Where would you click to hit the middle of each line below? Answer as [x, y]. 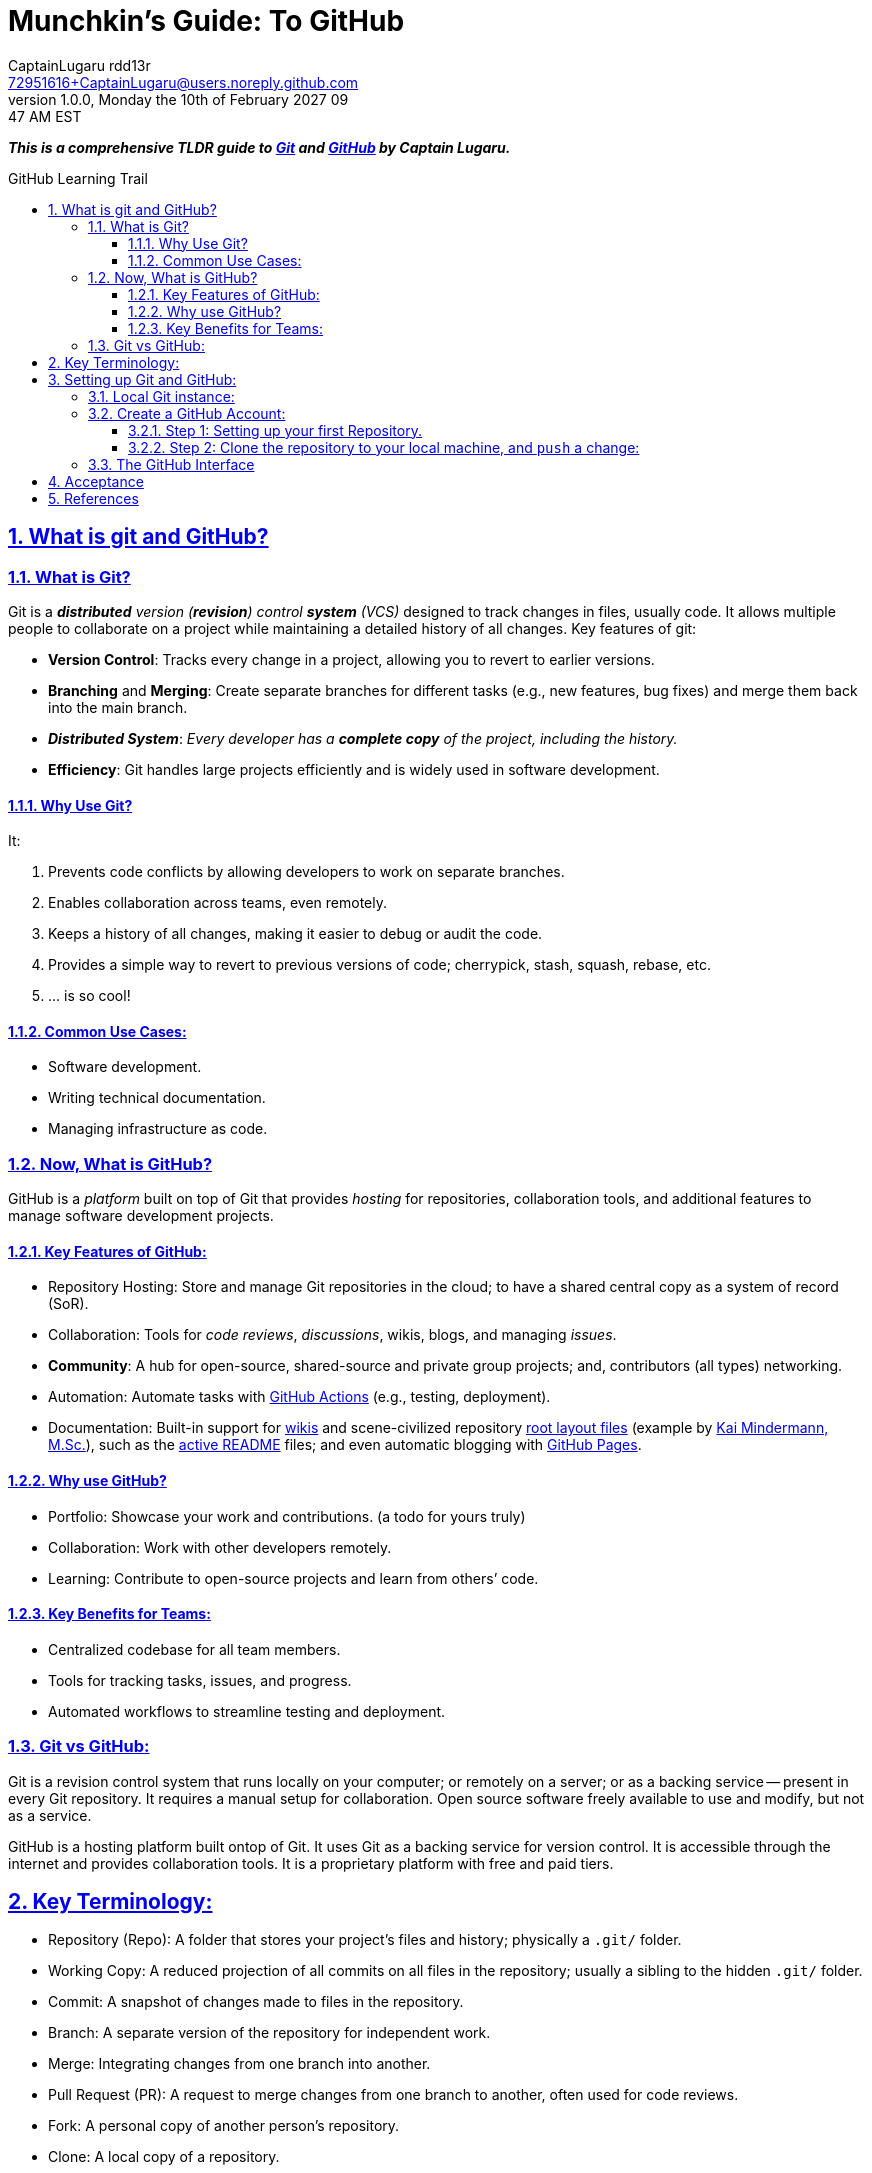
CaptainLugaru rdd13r [79, 65]
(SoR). [68, 1304]
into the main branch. [118, 707]
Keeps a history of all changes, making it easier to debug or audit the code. [295, 934]
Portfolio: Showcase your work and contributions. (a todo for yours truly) [287, 1516]
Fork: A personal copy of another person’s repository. [224, 2126]
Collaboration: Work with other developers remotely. [220, 1547]
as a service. [50, 1815]
